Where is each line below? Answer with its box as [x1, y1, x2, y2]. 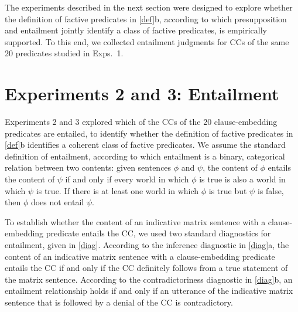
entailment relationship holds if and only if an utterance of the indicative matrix [5, 284, 293, 297]
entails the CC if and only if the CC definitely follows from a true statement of [5, 262, 288, 274]
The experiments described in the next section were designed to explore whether [5, 1, 293, 13]
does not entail [30, 196, 84, 208]
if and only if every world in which [65, 173, 189, 185]
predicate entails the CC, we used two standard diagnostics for [46, 227, 271, 239]
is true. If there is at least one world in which [36, 184, 199, 196]
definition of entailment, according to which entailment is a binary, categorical [5, 150, 285, 162]
